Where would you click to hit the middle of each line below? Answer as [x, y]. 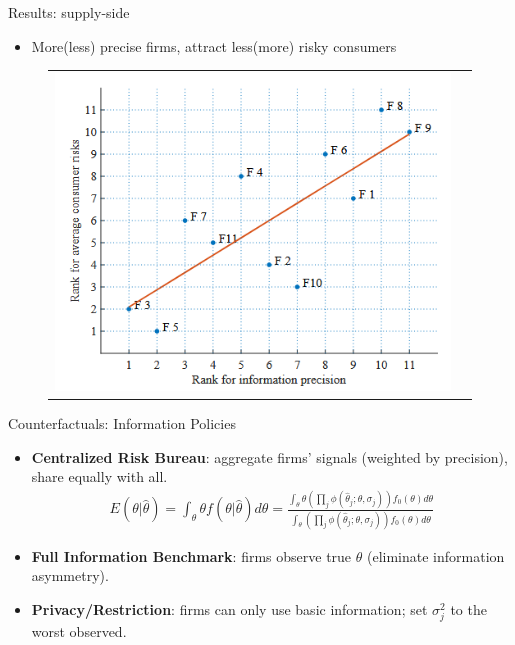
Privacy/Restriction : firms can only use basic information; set [229, 608]
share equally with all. [99, 476]
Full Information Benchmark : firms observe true [191, 555]
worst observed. [79, 630]
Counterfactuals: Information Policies [122, 423]
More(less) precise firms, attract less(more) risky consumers [214, 45]
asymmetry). [70, 575]
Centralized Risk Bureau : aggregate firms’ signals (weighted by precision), [269, 456]
